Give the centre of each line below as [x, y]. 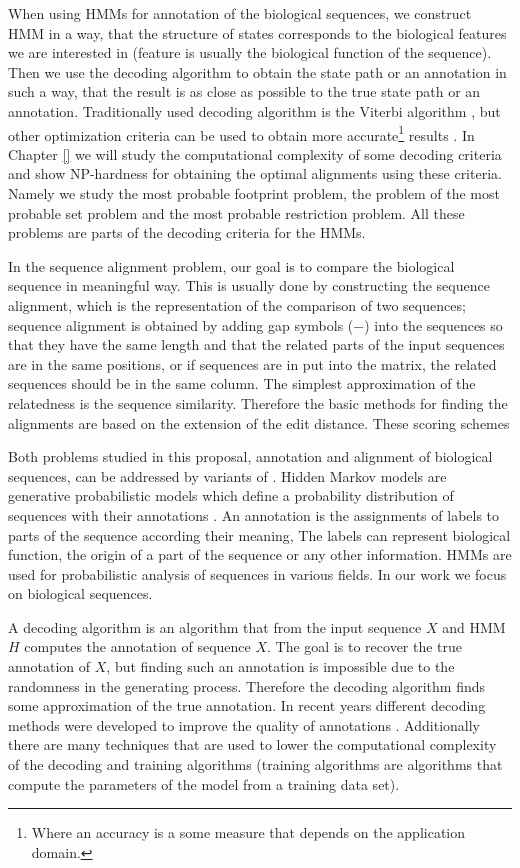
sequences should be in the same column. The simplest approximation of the [242, 383]
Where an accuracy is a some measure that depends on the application [248, 832]
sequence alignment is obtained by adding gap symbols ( [181, 324]
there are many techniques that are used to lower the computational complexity [252, 744]
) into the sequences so [433, 324]
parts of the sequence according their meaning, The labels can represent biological [259, 534]
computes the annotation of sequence [137, 646]
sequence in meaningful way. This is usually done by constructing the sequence [249, 285]
